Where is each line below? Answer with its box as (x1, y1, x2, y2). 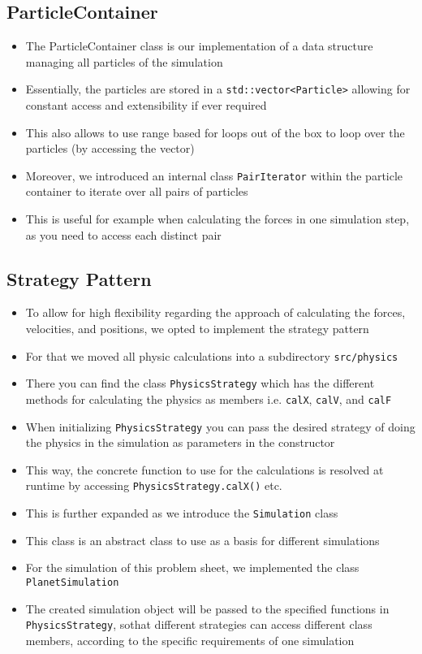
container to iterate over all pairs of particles (25, 183, 248, 200)
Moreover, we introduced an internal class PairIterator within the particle (25, 167, 403, 184)
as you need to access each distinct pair (25, 226, 222, 243)
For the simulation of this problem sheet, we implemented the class (25, 559, 360, 576)
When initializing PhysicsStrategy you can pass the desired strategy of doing (25, 418, 416, 435)
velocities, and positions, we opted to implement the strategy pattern (25, 320, 369, 337)
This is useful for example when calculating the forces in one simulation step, (25, 210, 410, 227)
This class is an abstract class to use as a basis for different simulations (25, 531, 380, 548)
